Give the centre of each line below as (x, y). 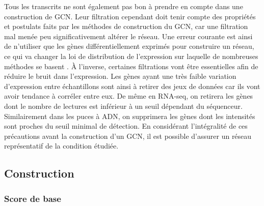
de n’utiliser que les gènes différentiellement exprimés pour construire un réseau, (129, 46)
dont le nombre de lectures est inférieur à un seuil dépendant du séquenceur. (123, 106)
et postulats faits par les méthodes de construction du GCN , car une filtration (126, 26)
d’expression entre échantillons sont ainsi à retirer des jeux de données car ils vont (132, 86)
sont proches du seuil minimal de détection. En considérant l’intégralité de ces (126, 126)
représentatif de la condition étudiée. (61, 146)
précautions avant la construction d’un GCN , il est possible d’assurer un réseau (128, 136)
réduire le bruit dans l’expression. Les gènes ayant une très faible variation (120, 76)
